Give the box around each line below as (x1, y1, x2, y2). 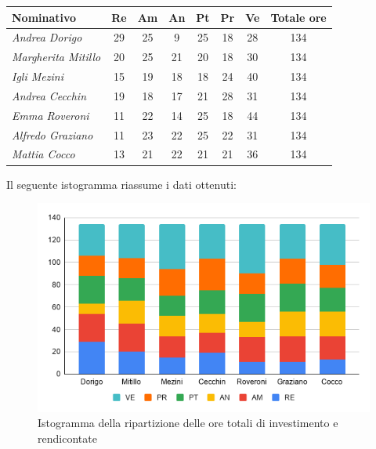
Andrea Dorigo (12, 29, 82, 45)
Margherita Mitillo (12, 49, 101, 65)
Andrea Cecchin (12, 87, 87, 103)
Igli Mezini (12, 68, 63, 85)
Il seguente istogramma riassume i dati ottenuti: (6, 176, 237, 192)
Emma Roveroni (12, 107, 89, 123)
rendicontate (38, 429, 97, 446)
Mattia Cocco (12, 146, 75, 162)
